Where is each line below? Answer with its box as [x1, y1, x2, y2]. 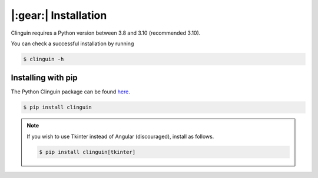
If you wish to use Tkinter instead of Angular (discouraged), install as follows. [26, 133, 214, 140]
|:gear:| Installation [11, 9, 107, 22]
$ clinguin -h [23, 56, 64, 62]
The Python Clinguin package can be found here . [11, 88, 131, 95]
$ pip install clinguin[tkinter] [39, 149, 135, 155]
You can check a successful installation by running [11, 40, 134, 47]
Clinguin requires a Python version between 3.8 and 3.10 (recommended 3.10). [11, 29, 201, 36]
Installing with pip [11, 73, 78, 83]
